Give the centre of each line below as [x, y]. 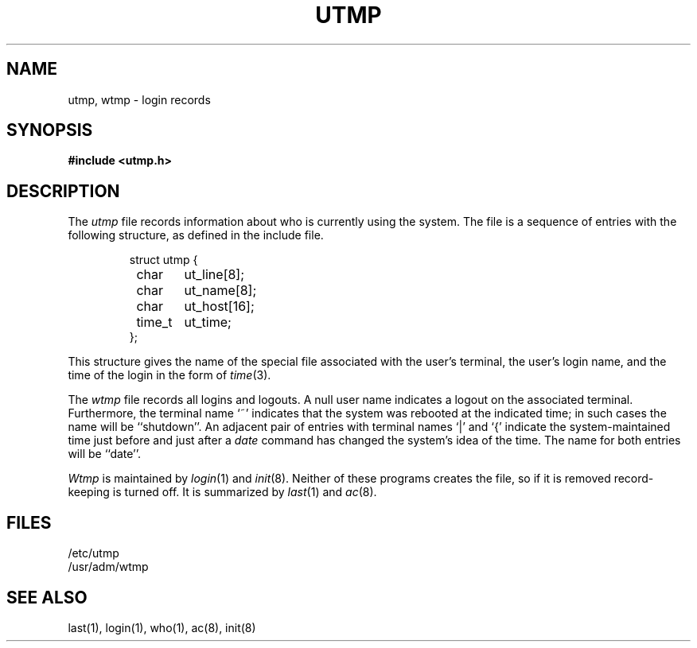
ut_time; [208, 322]
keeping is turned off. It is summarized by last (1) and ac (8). [222, 492]
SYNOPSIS [50, 130]
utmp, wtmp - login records [139, 99]
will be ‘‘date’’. [105, 454]
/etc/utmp [93, 553]
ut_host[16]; [219, 307]
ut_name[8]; [220, 291]
